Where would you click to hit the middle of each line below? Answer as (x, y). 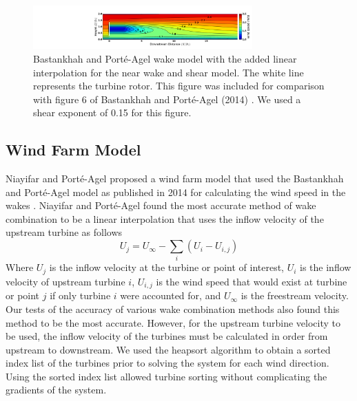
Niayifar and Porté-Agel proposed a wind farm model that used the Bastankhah (175, 178)
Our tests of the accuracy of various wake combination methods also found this (173, 308)
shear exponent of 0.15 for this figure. (112, 112)
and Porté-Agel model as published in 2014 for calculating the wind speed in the (176, 192)
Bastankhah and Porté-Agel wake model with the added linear (165, 58)
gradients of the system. (56, 390)
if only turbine (80, 295)
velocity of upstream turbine (65, 281)
